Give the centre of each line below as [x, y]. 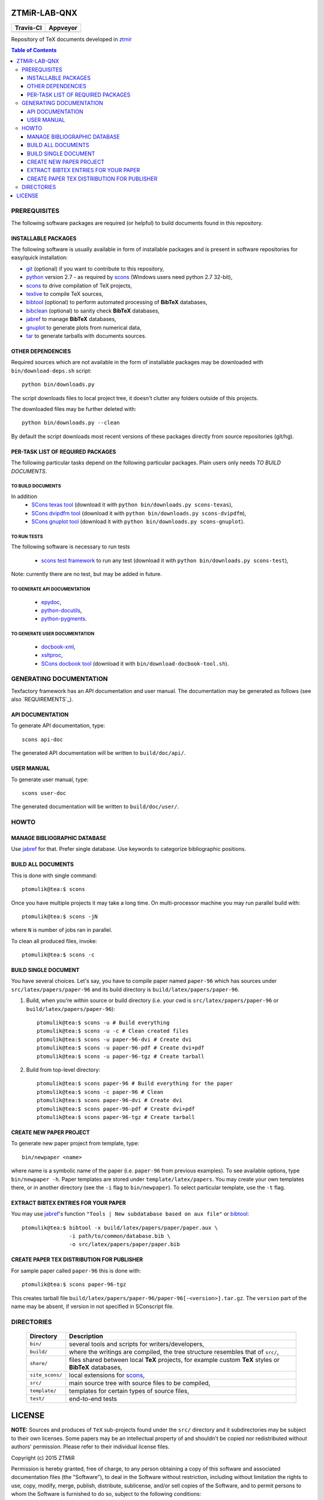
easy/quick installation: [40, 257]
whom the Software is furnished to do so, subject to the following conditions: [106, 1494]
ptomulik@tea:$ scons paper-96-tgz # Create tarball [116, 1117]
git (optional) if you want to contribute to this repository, [95, 268]
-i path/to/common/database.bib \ [120, 1236]
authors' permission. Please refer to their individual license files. [90, 1447]
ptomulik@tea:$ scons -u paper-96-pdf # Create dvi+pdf [121, 1048]
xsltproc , [52, 655]
